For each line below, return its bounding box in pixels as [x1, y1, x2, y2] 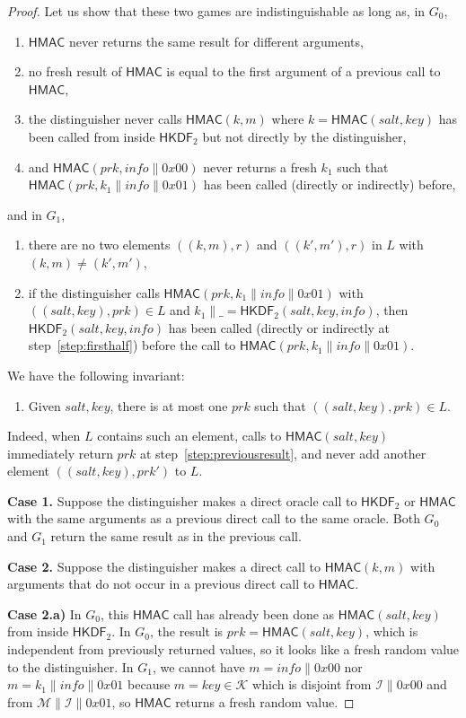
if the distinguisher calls [28, 283, 160, 302]
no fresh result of [28, 62, 122, 81]
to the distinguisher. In [7, 657, 134, 676]
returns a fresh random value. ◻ [175, 692, 355, 711]
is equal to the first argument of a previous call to [166, 62, 441, 81]
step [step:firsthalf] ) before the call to [28, 336, 236, 355]
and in [7, 205, 42, 223]
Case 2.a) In [7, 604, 82, 623]
